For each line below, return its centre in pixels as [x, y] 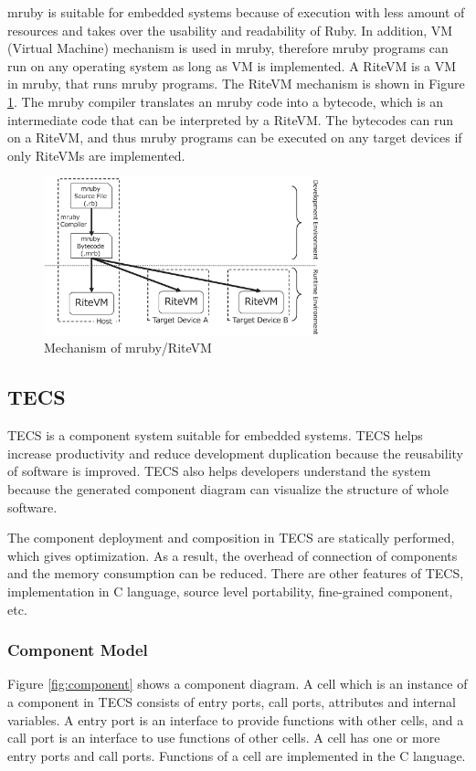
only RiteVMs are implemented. [96, 155]
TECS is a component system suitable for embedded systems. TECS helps [215, 435]
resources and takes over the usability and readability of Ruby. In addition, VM [230, 30]
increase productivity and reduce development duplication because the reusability [235, 453]
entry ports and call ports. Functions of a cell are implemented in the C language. [237, 755]
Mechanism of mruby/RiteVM [128, 348]
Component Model [78, 650]
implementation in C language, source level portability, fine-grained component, [230, 591]
